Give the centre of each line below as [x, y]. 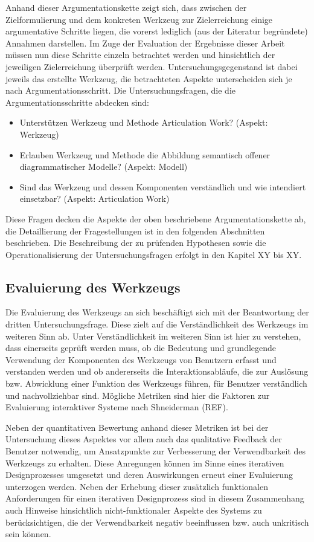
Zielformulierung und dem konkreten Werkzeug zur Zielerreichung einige [139, 19]
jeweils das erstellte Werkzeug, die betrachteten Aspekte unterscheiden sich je [149, 78]
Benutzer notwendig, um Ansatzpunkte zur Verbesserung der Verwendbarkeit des [155, 451]
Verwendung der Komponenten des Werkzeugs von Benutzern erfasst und [141, 359]
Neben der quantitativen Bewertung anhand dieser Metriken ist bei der [137, 427]
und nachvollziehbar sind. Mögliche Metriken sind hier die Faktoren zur [138, 395]
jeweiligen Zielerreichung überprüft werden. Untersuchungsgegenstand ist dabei [152, 66]
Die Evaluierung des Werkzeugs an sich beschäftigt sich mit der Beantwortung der [157, 312]
